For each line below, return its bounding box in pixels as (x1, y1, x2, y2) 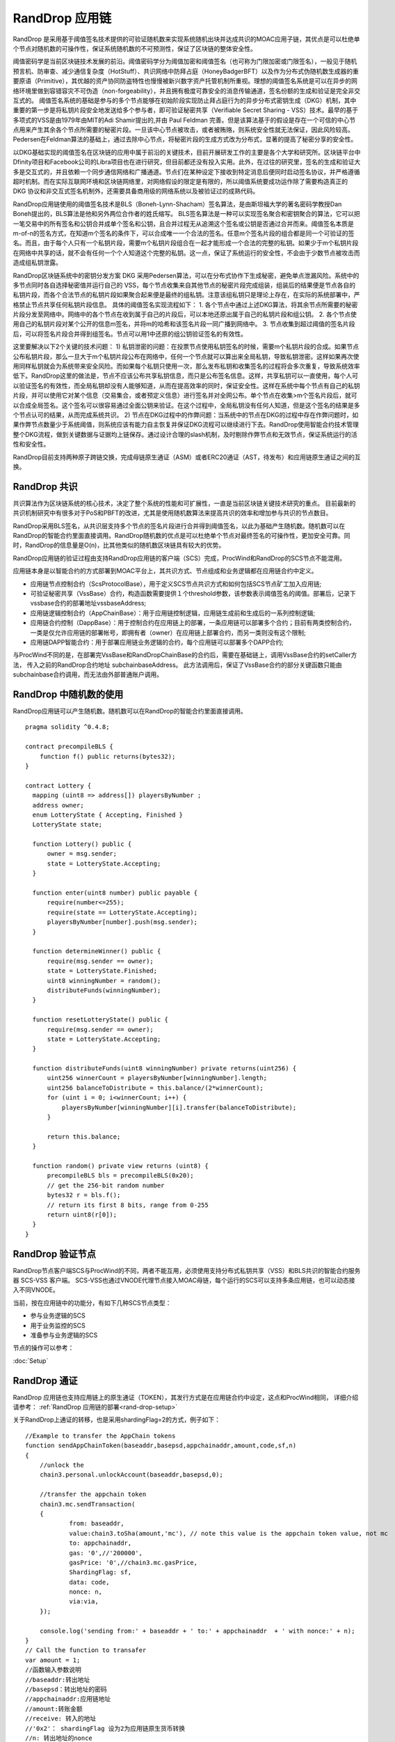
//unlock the (39, 1461, 84, 1469)
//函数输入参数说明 (25, 1666, 81, 1674)
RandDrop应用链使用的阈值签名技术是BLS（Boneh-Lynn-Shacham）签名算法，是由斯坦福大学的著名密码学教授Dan (13, 199, 342, 208)
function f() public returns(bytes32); (39, 753, 176, 760)
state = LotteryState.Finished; (47, 967, 158, 975)
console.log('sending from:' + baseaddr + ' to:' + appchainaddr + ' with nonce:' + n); (39, 1627, 355, 1635)
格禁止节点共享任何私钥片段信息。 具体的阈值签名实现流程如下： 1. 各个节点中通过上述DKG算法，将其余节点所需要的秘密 (13, 300, 358, 309)
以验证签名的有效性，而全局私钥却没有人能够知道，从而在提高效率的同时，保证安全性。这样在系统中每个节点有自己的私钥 (13, 381, 360, 390)
